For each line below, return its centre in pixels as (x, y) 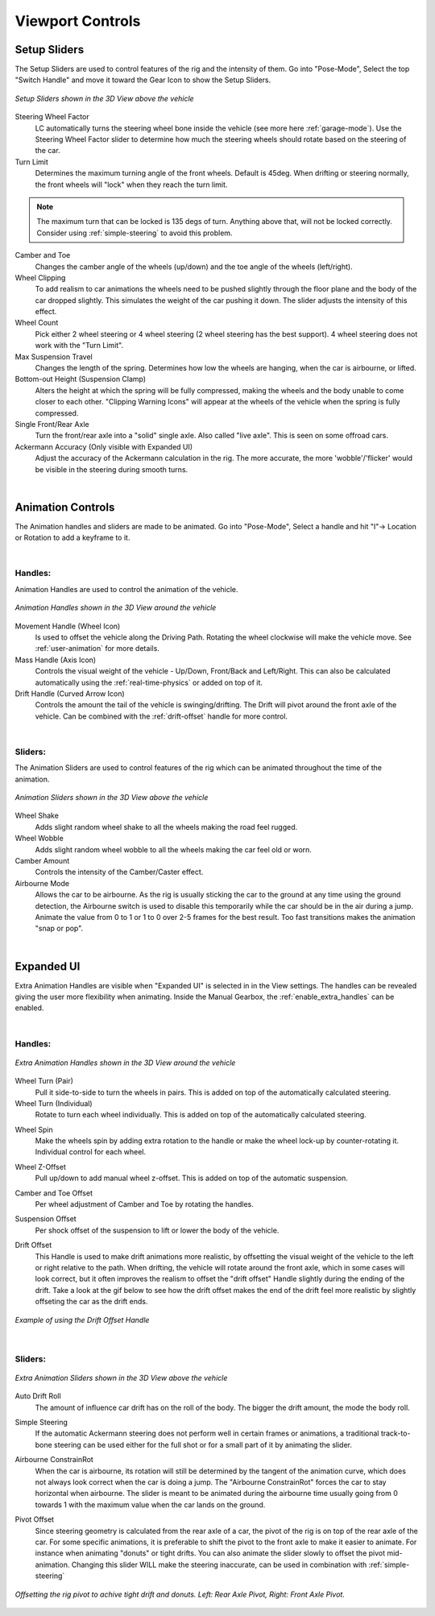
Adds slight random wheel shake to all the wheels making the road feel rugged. (166, 827)
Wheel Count (37, 323)
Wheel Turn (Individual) (54, 1103)
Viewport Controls (78, 21)
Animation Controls (65, 507)
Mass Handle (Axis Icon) (56, 660)
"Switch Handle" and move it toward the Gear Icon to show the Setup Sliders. (143, 80)
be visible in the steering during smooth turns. (112, 469)
